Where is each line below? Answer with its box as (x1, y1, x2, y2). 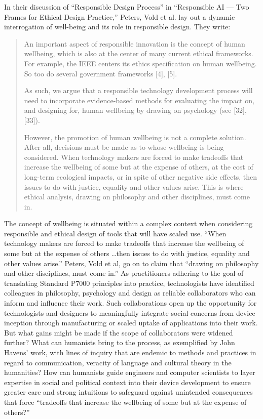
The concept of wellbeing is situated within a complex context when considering (4, 218, 253, 229)
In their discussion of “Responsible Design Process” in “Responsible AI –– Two (4, 2, 249, 12)
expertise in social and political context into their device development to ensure (4, 376, 251, 387)
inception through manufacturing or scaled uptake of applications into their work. (4, 317, 258, 328)
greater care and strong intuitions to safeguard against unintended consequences (4, 387, 253, 397)
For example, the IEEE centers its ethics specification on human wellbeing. (24, 58, 257, 68)
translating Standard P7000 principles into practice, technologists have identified (4, 277, 254, 288)
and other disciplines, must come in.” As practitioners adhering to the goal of (4, 268, 244, 278)
